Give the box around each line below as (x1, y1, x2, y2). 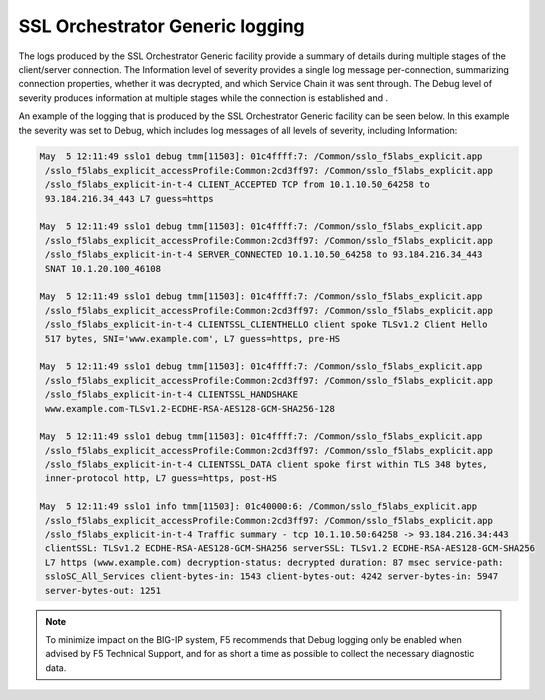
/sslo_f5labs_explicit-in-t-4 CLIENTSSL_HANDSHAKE (45, 389, 299, 400)
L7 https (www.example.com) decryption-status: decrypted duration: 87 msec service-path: (45, 556, 504, 568)
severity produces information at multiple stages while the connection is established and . (18, 91, 389, 104)
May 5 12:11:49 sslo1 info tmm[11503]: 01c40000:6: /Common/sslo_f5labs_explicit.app (39, 501, 478, 512)
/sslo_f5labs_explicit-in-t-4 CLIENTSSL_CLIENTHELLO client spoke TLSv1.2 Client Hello (45, 319, 489, 330)
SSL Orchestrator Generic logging (18, 15, 305, 37)
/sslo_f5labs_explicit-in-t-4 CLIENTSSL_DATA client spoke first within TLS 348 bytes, (45, 459, 489, 470)
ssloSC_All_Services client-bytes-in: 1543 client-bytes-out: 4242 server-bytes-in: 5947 (45, 571, 499, 582)
